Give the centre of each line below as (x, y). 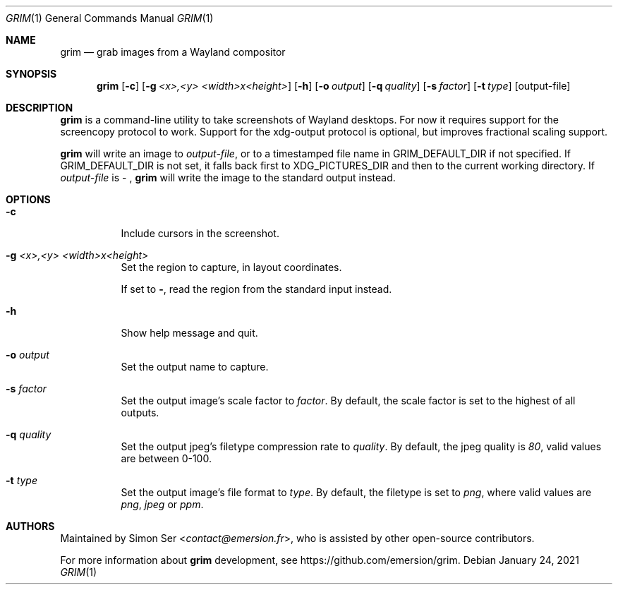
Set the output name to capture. (195, 367)
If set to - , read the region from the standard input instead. (256, 289)
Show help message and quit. (189, 333)
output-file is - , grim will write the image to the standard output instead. (228, 177)
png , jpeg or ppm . (162, 504)
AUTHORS (30, 526)
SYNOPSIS (31, 74)
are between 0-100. (166, 458)
